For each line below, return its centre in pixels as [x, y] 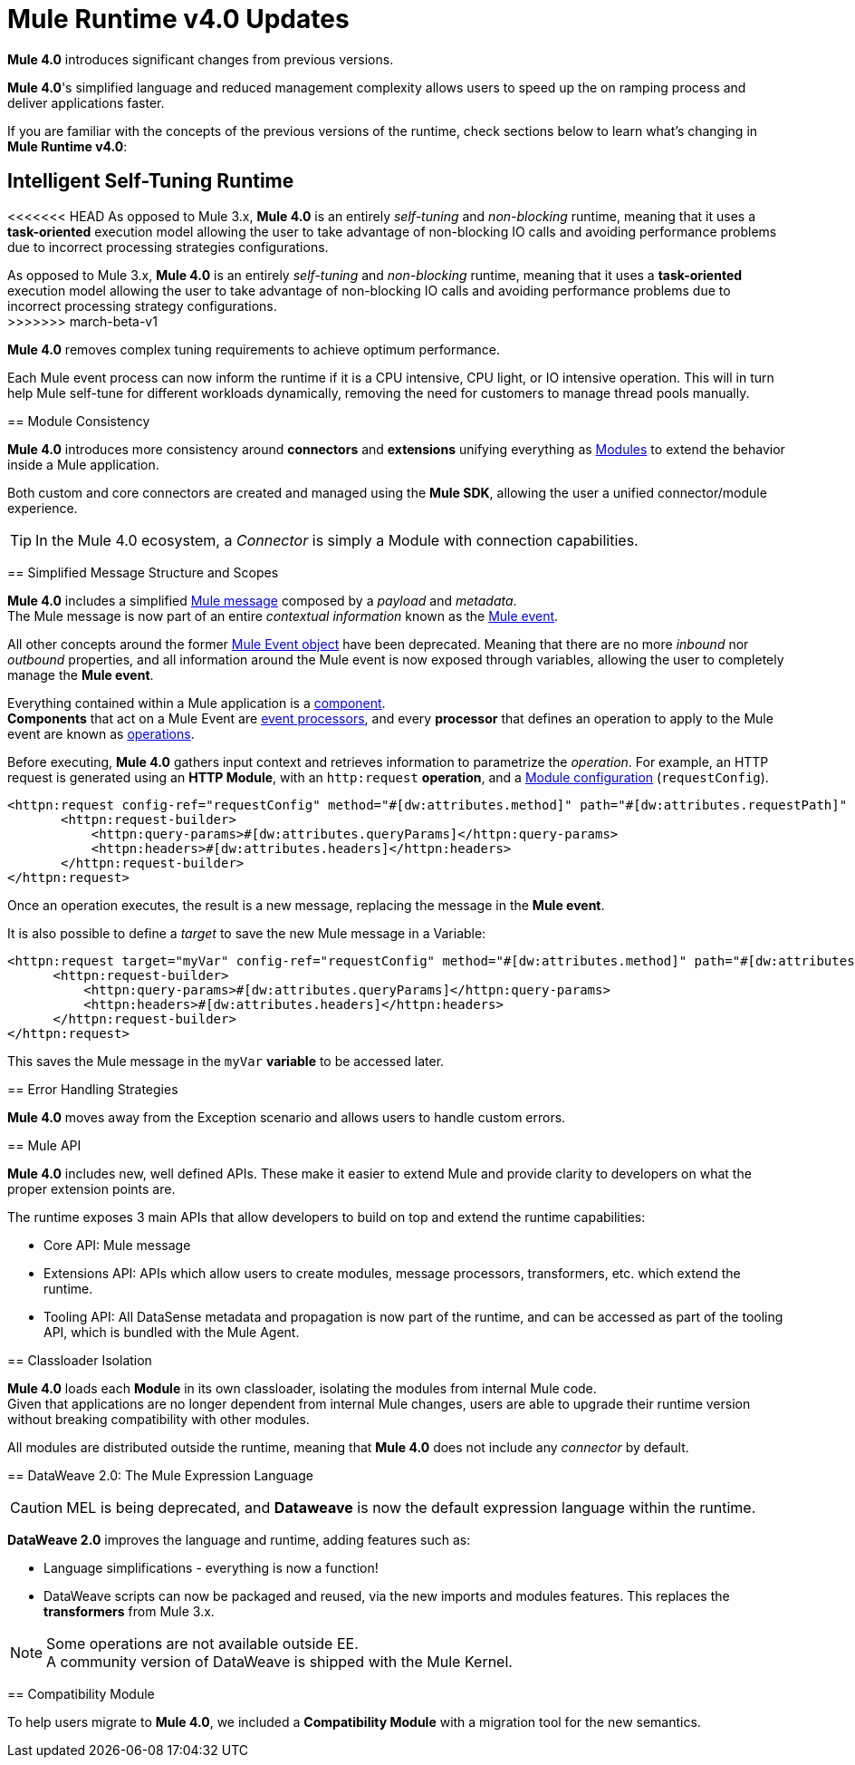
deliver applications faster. [86, 102]
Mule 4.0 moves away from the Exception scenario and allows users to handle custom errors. [287, 1117]
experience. [43, 508]
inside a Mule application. [83, 464]
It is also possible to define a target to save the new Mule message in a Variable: [247, 933]
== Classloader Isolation [80, 1360]
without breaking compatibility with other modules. [159, 1419]
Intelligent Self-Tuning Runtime [151, 181]
